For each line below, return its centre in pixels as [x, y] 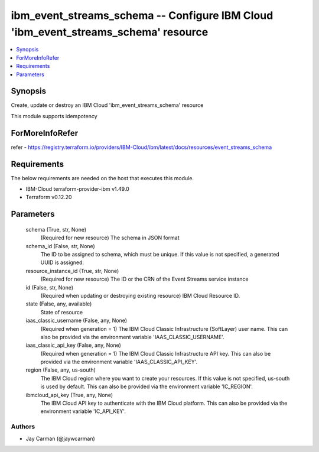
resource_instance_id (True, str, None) [72, 271]
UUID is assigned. [62, 262]
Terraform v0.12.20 [49, 197]
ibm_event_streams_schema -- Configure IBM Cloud [142, 15]
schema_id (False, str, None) [61, 246]
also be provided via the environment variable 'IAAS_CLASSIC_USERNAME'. [132, 337]
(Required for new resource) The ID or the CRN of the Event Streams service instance [144, 279]
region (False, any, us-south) [61, 370]
